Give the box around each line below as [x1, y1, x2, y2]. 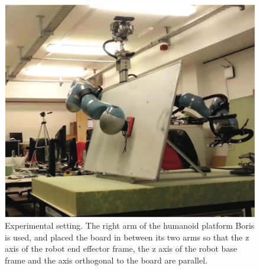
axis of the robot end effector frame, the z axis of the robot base [5, 242, 238, 255]
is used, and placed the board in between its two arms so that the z [5, 231, 249, 243]
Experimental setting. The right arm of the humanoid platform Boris [5, 219, 255, 232]
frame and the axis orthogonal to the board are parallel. [5, 254, 207, 266]
